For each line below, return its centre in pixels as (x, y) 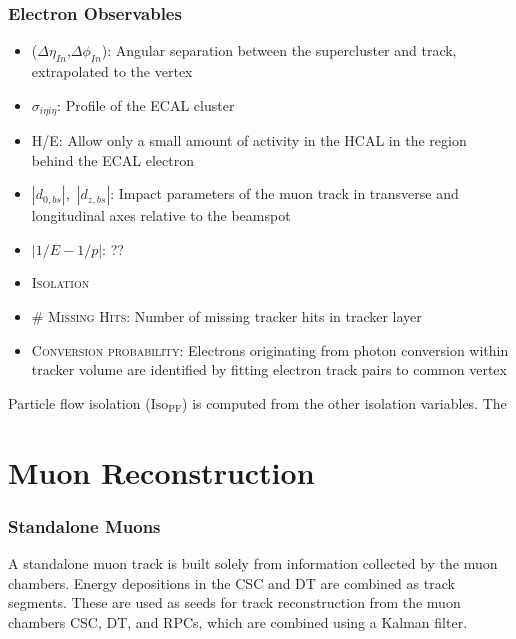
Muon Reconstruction (161, 471)
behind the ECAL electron (113, 159)
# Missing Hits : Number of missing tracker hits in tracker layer (226, 316)
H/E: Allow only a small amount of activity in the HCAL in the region (249, 140)
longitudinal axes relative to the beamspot (161, 215)
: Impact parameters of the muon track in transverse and (284, 193)
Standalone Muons (84, 525)
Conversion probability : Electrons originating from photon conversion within (270, 349)
